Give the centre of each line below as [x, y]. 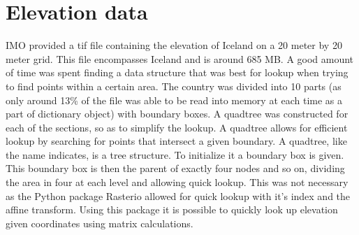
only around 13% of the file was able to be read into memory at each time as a [174, 100]
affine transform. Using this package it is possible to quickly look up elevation [172, 209]
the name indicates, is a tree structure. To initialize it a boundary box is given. [175, 154]
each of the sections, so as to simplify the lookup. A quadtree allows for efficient [177, 127]
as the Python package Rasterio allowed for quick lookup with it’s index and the [178, 195]
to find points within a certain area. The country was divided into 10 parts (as [174, 86]
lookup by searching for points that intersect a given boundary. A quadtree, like [176, 141]
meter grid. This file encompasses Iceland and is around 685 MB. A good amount [180, 58]
